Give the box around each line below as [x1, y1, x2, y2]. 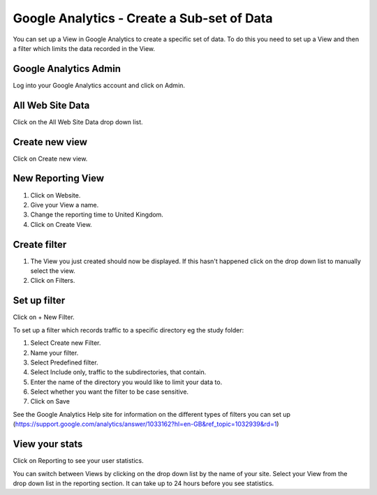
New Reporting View [13, 172, 105, 184]
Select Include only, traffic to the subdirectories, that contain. [30, 368, 207, 376]
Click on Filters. [30, 276, 75, 285]
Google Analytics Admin [13, 63, 121, 75]
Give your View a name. [30, 200, 99, 209]
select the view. [30, 267, 76, 275]
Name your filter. [30, 348, 79, 357]
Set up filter [13, 295, 66, 306]
